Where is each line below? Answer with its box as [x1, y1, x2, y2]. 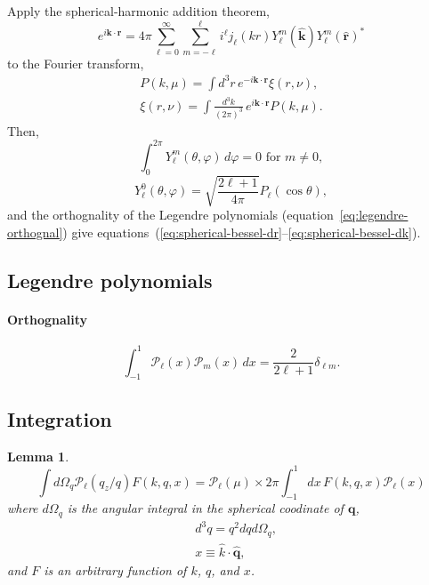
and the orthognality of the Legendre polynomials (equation [7, 205, 334, 224]
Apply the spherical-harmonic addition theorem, [7, 2, 271, 20]
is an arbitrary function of [44, 561, 187, 580]
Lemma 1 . [7, 446, 69, 465]
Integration [7, 405, 112, 432]
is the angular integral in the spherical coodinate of [67, 499, 344, 517]
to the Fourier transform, [7, 53, 144, 72]
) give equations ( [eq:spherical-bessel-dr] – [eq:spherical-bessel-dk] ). [62, 222, 421, 241]
